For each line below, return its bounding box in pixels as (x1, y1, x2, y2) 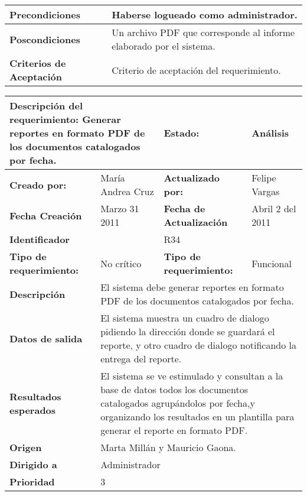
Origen (9, 440, 42, 454)
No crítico (100, 256, 142, 270)
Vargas (252, 184, 280, 198)
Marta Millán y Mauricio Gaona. (100, 440, 236, 454)
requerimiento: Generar (9, 112, 121, 126)
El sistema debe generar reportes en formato (100, 280, 284, 294)
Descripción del (9, 99, 83, 112)
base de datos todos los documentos (100, 382, 248, 396)
